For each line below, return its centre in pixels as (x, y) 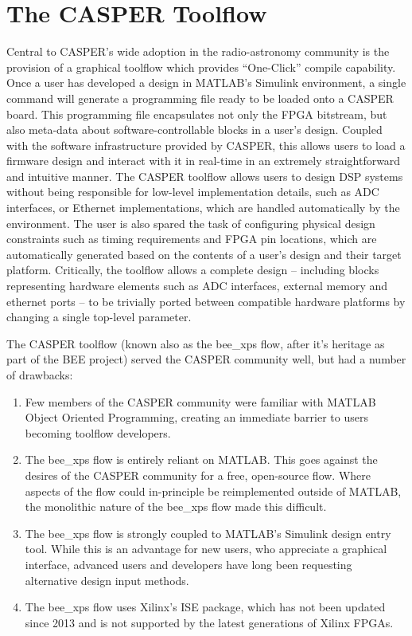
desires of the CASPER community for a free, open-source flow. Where (198, 475)
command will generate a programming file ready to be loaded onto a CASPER (200, 98)
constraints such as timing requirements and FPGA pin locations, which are (192, 239)
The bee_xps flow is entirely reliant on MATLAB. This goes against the (201, 459)
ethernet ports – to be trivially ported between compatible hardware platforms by (206, 301)
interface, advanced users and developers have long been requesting (189, 564)
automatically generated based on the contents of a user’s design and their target (204, 254)
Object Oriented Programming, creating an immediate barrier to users (196, 417)
